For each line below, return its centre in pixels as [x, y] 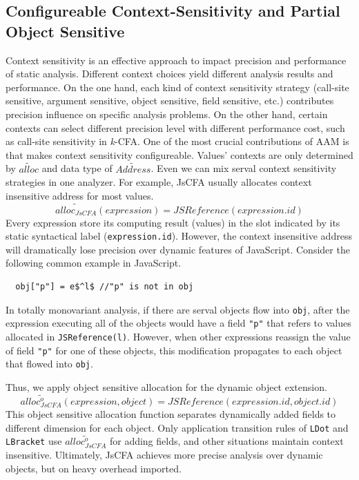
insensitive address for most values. [80, 195]
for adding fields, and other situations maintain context [226, 441]
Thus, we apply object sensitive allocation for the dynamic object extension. [166, 386]
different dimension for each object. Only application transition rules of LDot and [177, 427]
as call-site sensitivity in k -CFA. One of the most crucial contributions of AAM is [177, 141]
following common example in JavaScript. [94, 263]
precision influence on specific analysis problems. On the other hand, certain [167, 114]
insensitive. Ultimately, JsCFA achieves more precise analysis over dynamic [164, 455]
